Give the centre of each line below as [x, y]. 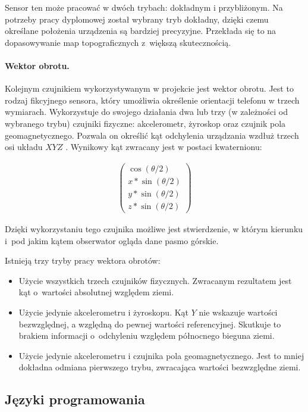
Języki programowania [75, 399]
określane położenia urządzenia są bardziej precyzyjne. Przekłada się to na [141, 31]
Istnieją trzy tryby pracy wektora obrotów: [83, 260]
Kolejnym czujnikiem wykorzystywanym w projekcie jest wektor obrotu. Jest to [149, 88]
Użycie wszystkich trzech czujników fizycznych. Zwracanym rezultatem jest [155, 280]
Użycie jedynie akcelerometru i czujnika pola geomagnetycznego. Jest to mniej [161, 355]
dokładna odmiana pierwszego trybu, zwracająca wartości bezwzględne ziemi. [160, 367]
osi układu [24, 147]
